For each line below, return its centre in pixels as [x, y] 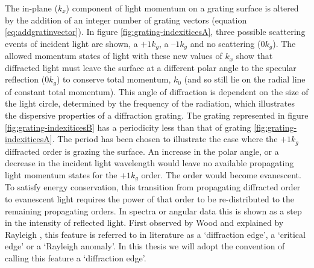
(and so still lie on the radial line [245, 79]
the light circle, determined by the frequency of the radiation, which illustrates [150, 103]
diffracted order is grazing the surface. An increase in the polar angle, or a [142, 151]
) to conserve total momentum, [114, 79]
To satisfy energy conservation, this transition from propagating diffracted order [153, 187]
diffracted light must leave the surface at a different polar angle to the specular [151, 67]
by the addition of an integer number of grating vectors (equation [126, 20]
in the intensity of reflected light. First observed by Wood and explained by [144, 223]
